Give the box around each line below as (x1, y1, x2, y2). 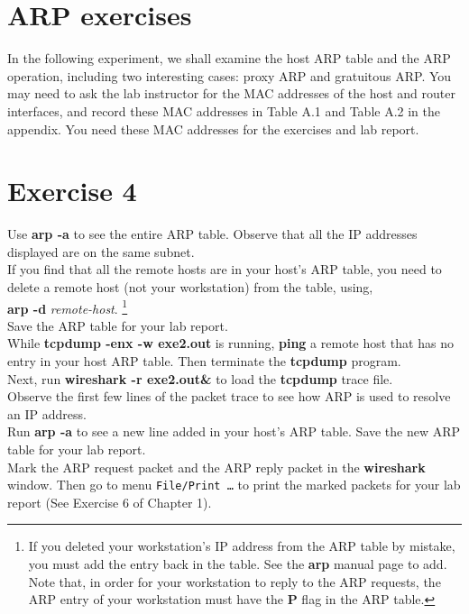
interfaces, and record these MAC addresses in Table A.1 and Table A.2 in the (7, 101, 441, 120)
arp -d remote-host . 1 (7, 296, 128, 317)
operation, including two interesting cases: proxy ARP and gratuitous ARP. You (7, 66, 452, 85)
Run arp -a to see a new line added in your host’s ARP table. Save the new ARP (7, 422, 461, 441)
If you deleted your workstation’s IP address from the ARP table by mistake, (28, 536, 455, 555)
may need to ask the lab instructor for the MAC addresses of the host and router (7, 84, 455, 103)
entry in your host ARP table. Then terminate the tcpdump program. (7, 352, 401, 371)
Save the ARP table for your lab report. (7, 316, 228, 334)
